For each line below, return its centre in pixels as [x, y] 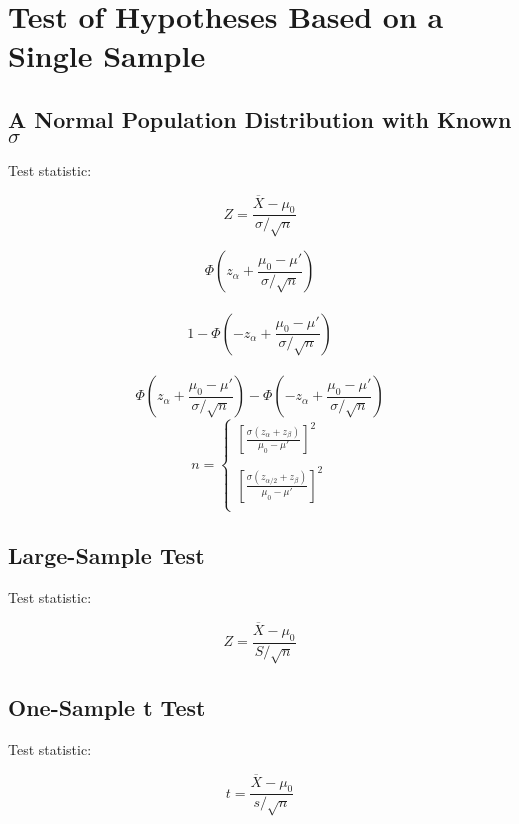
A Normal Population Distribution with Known [260, 118]
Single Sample [107, 55]
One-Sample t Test [107, 706]
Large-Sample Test [106, 555]
